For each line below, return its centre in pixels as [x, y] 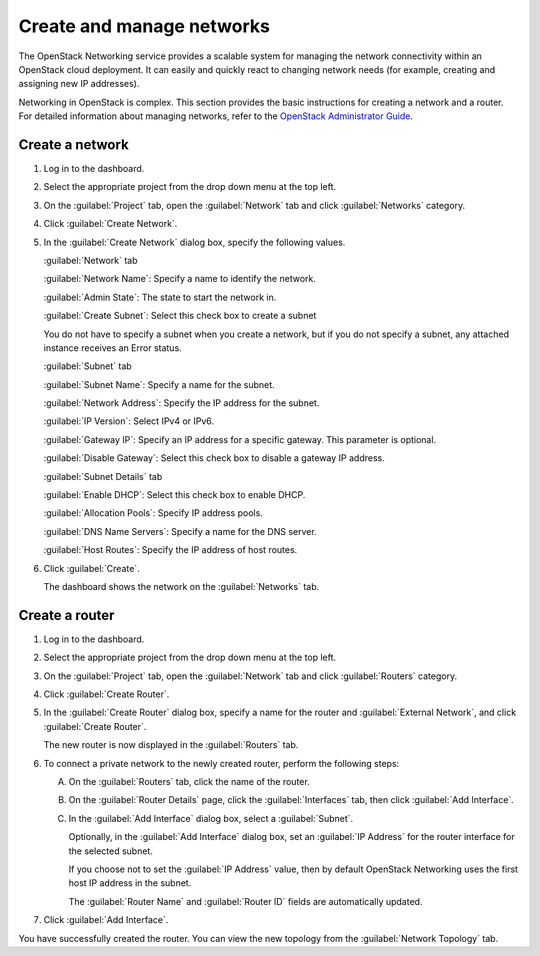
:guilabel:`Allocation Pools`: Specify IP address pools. [153, 513]
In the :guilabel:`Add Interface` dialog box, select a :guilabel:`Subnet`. [211, 818]
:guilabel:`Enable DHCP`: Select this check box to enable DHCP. [174, 495]
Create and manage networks [144, 26]
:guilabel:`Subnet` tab [87, 366]
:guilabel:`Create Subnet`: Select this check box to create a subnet [180, 316]
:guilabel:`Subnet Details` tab [103, 476]
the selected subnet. [111, 851]
